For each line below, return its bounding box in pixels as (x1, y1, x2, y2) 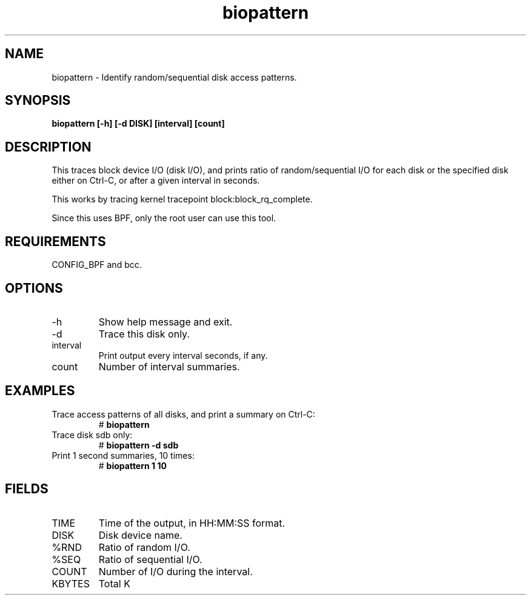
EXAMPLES (5, 383, 75, 399)
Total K (98, 577, 130, 590)
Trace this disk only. (98, 327, 190, 340)
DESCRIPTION (5, 139, 92, 155)
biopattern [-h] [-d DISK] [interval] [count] (52, 118, 225, 129)
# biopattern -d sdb (98, 439, 179, 450)
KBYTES (52, 577, 90, 590)
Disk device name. (98, 528, 182, 541)
